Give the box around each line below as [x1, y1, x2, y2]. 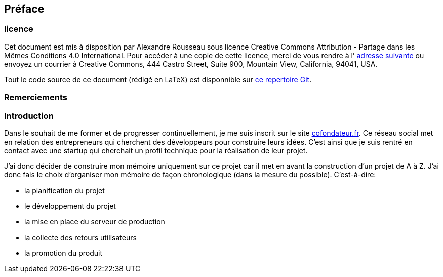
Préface [4, 3, 45, 15]
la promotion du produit [24, 248, 103, 257]
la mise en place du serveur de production [24, 217, 165, 226]
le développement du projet [24, 201, 116, 210]
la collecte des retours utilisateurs [24, 233, 137, 242]
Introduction [4, 110, 54, 121]
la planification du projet [24, 186, 105, 195]
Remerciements [4, 92, 67, 103]
